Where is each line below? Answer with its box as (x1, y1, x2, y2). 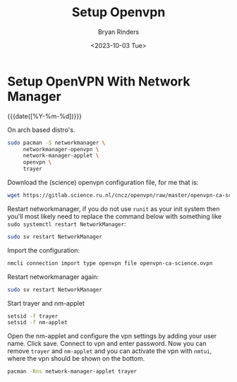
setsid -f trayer (7, 312, 59, 320)
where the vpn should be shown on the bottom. (7, 354, 145, 363)
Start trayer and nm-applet (7, 299, 85, 307)
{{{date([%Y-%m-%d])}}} (7, 112, 83, 120)
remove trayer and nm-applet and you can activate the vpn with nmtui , (7, 347, 212, 355)
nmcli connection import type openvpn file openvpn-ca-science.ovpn (7, 259, 213, 267)
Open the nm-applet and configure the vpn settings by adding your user (7, 332, 217, 340)
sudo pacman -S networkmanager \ (7, 139, 106, 146)
